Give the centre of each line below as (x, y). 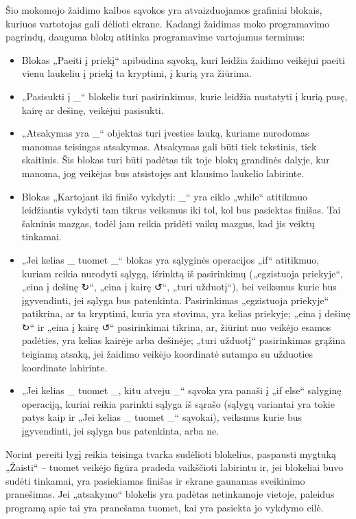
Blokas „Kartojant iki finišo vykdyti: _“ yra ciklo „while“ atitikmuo (164, 196)
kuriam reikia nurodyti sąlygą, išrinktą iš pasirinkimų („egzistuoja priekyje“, (182, 273)
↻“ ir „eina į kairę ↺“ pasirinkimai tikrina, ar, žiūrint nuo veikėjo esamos (176, 326)
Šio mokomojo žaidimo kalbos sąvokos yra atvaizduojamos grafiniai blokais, (164, 10)
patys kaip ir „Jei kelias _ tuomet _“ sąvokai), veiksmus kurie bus (162, 417)
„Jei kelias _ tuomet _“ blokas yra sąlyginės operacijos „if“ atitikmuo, (170, 259)
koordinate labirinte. (64, 367)
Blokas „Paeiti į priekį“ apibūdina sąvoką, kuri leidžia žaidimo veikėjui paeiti (183, 59)
